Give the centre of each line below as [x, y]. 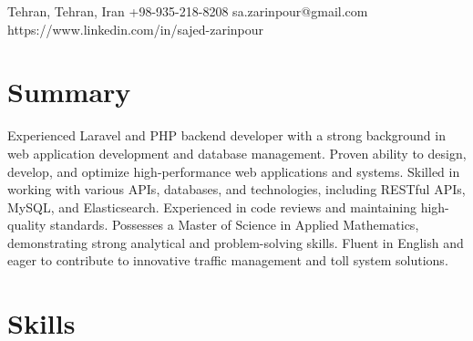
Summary [69, 92]
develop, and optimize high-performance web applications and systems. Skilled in [234, 171]
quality [27, 225]
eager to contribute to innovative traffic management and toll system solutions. [228, 260]
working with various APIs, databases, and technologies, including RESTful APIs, [236, 189]
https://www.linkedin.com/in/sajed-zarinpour [136, 29]
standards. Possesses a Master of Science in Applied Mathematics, [235, 225]
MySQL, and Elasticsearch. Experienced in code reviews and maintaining [212, 207]
